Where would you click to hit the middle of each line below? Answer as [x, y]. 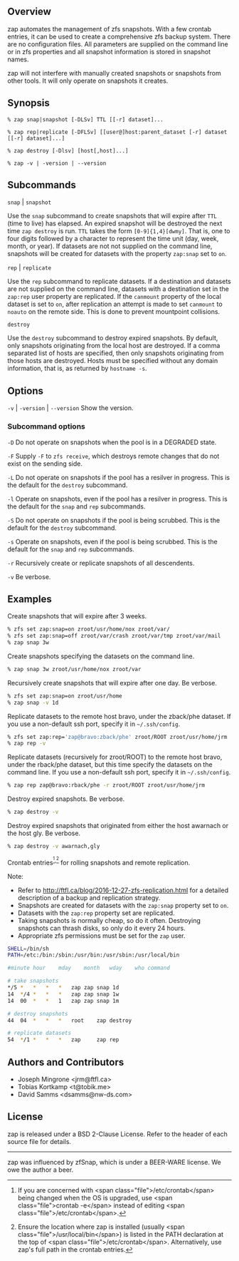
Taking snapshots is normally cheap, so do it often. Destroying [109, 920]
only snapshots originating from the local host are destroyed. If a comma [114, 346]
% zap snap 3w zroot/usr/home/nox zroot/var [74, 669]
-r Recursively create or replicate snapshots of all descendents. [101, 563]
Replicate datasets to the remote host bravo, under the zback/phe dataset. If [119, 716]
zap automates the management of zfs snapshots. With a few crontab [110, 29]
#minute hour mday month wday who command [89, 968]
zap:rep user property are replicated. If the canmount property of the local [115, 297]
